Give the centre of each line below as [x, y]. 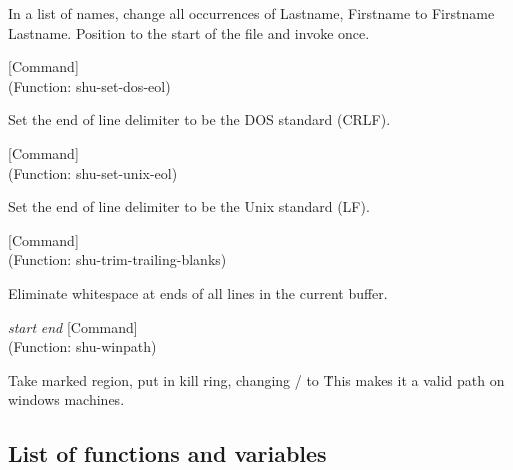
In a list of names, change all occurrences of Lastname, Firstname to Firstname [251, 13]
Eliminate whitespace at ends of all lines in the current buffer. [198, 292]
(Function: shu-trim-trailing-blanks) [117, 259]
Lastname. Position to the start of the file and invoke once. [189, 32]
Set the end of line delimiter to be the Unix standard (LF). [189, 206]
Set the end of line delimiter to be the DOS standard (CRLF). [199, 119]
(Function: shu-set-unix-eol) [93, 172]
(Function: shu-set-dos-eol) [89, 85]
